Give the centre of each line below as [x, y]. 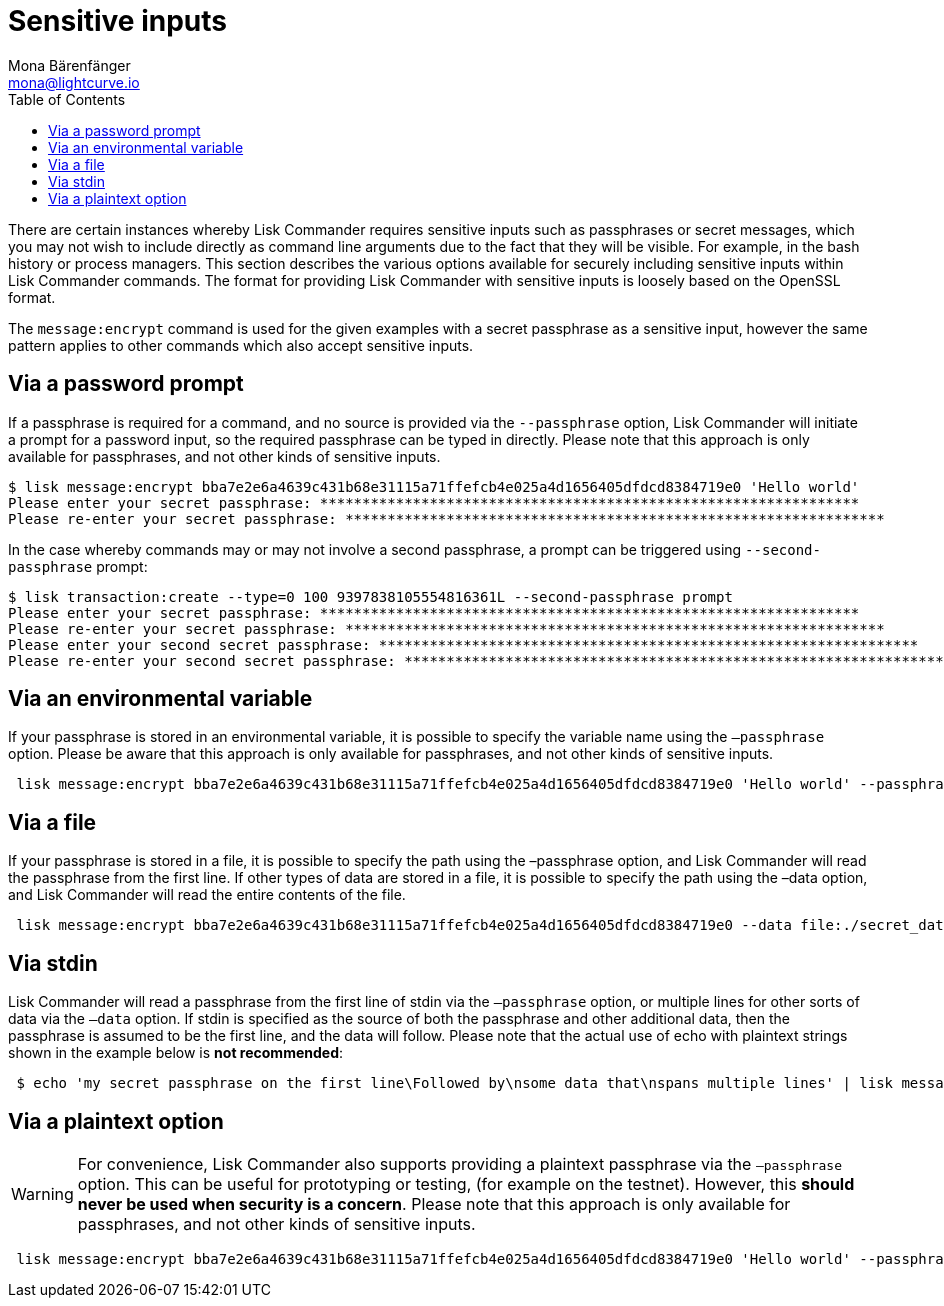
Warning [42, 1193]
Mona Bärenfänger [69, 65]
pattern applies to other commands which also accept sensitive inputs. [241, 345]
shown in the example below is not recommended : [176, 1053]
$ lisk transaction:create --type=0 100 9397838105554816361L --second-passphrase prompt [370, 596]
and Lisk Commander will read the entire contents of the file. [207, 895]
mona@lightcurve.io [74, 82]
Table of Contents [67, 99]
